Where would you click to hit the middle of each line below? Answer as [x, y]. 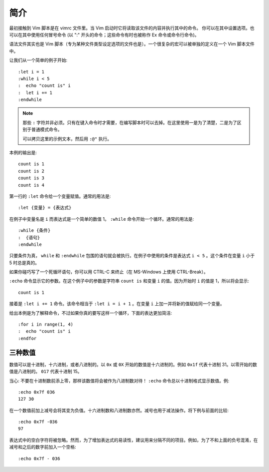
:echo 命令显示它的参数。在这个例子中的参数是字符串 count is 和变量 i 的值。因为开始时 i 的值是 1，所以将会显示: [129, 281]
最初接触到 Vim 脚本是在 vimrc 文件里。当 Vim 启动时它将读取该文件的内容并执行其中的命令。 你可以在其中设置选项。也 [132, 28]
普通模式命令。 [47, 129]
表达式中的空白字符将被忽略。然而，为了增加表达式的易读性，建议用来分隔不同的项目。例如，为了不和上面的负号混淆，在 [134, 440]
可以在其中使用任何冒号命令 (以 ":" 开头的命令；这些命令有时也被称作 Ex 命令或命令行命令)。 [104, 34]
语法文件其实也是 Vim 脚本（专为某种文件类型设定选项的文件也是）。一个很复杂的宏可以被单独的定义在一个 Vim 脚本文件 [132, 44]
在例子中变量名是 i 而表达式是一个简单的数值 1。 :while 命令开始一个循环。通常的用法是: [102, 219]
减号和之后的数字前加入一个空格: [43, 447]
